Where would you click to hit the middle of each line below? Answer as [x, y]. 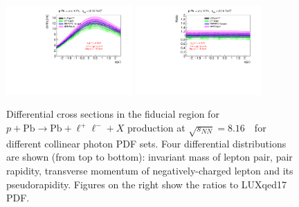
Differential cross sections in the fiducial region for [113, 114]
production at [156, 128]
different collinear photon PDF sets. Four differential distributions [146, 143]
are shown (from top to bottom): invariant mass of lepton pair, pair [149, 157]
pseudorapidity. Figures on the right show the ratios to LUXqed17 [146, 184]
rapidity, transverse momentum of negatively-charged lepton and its [150, 170]
